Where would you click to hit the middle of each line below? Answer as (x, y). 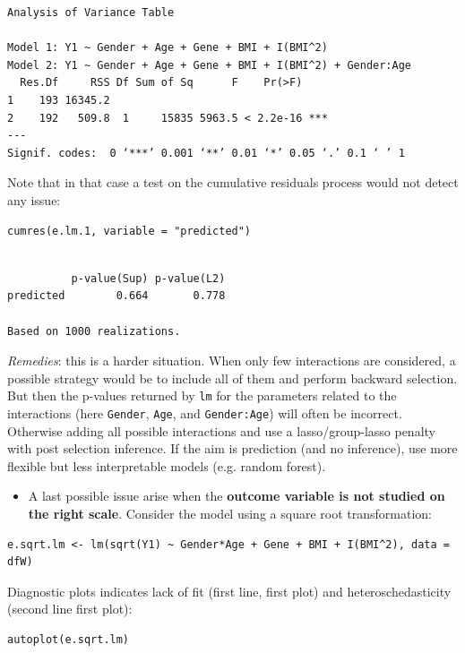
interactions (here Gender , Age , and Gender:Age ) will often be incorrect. (205, 412)
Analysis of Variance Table (91, 13)
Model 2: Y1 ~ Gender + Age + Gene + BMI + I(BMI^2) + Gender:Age (210, 65)
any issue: (34, 199)
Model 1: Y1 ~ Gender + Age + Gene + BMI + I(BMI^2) (168, 48)
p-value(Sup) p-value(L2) (148, 278)
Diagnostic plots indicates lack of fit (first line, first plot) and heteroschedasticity (229, 591)
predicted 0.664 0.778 (116, 296)
